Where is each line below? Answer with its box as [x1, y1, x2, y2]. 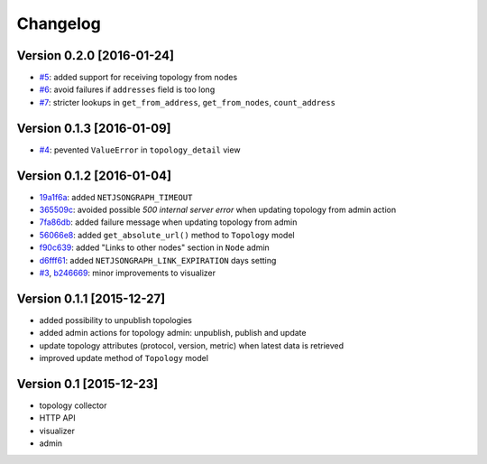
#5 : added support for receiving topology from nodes [39, 72, 238, 83]
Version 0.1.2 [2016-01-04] [16, 168, 171, 183]
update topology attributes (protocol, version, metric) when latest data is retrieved [39, 339, 345, 351]
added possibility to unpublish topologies [39, 314, 193, 325]
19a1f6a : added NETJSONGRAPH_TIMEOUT [39, 191, 193, 202]
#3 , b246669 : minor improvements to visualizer [39, 267, 216, 278]
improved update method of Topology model [39, 353, 209, 364]
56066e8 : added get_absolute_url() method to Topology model [39, 229, 295, 240]
